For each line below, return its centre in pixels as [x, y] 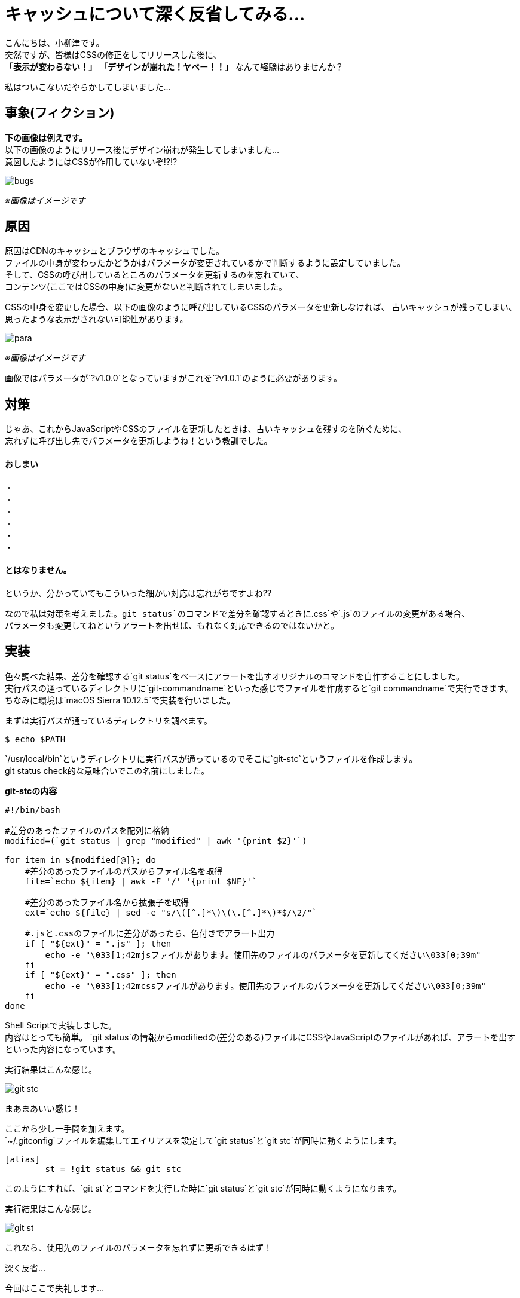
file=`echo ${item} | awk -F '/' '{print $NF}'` [141, 881]
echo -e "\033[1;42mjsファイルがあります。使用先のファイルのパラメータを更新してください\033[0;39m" [263, 955]
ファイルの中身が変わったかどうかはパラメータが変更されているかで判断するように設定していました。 [205, 263]
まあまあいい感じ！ [42, 1108]
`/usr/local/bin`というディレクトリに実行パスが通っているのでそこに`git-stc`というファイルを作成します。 [211, 758]
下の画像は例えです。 [46, 137]
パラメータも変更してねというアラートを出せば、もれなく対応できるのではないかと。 [172, 625]
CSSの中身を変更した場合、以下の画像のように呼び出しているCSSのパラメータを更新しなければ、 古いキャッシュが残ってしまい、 [261, 307]
